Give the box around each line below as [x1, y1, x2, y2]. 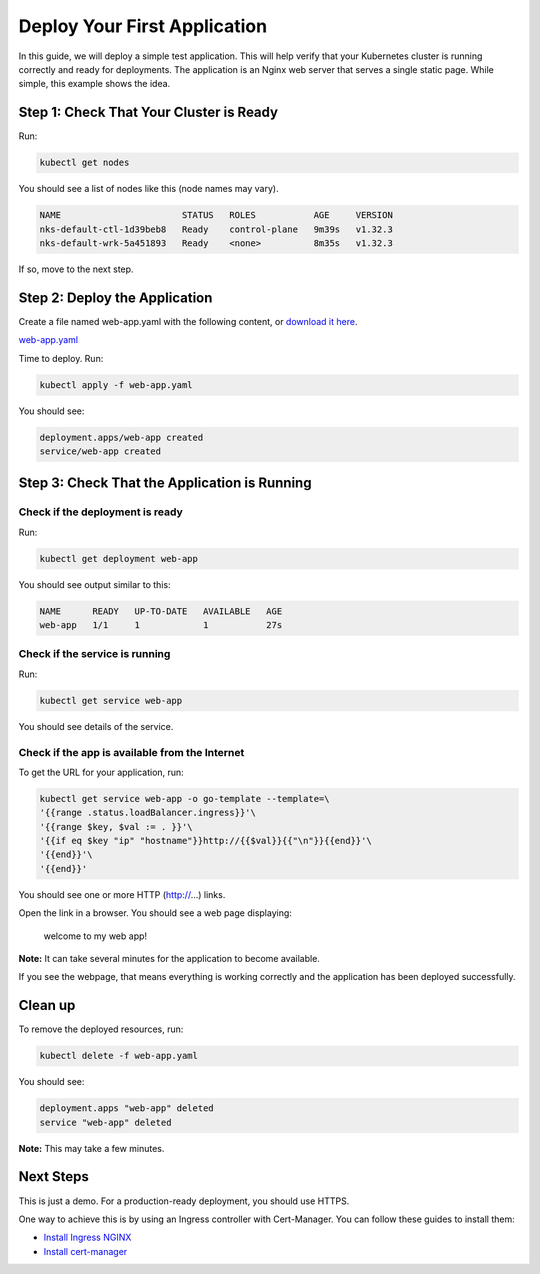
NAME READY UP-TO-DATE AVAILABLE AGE [39, 605, 283, 617]
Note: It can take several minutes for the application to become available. [18, 953, 320, 965]
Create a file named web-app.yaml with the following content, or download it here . [18, 315, 358, 327]
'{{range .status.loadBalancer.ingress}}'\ [39, 807, 257, 819]
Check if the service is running [18, 647, 171, 661]
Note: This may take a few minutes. [18, 1142, 165, 1154]
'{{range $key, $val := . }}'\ [39, 821, 194, 832]
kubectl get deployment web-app [39, 553, 199, 564]
